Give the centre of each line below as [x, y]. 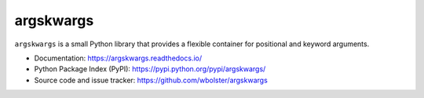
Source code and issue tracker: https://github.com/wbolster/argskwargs [151, 80]
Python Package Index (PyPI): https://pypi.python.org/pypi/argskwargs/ [150, 69]
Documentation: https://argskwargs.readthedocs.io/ [118, 58]
